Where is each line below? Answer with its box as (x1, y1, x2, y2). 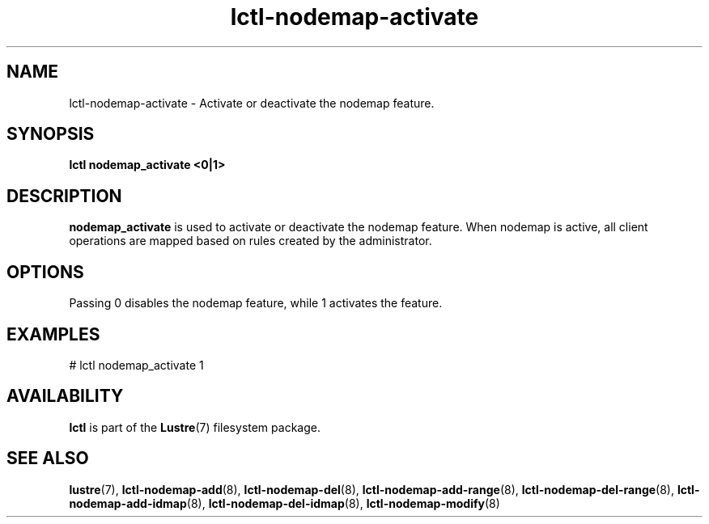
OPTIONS (6, 261, 84, 282)
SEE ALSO (6, 448, 89, 469)
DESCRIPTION (6, 185, 122, 206)
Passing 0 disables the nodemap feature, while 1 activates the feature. (69, 296, 443, 311)
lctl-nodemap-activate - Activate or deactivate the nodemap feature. (69, 95, 435, 110)
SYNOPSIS (6, 124, 95, 145)
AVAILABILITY (6, 386, 124, 407)
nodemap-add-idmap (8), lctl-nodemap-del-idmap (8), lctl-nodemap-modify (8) (69, 496, 500, 510)
